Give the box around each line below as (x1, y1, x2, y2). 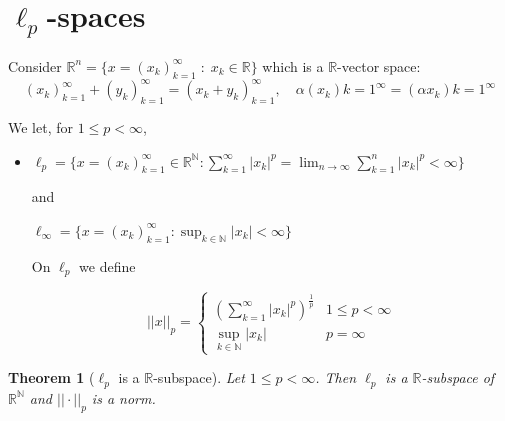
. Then (315, 367, 357, 388)
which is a (262, 55, 324, 76)
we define (79, 255, 136, 276)
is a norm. (91, 387, 156, 408)
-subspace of (421, 367, 495, 388)
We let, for (8, 116, 73, 137)
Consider (8, 55, 62, 76)
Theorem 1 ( (8, 367, 95, 388)
